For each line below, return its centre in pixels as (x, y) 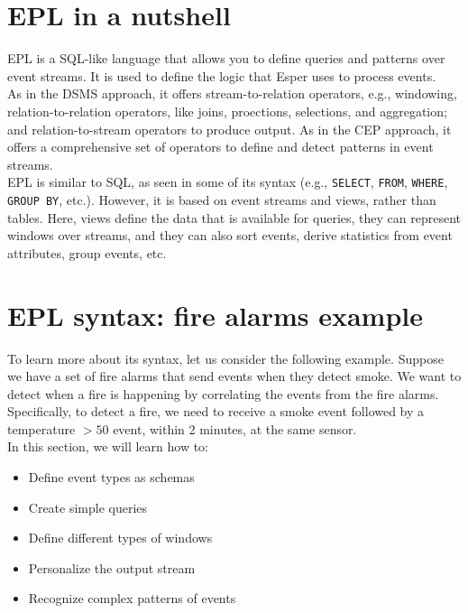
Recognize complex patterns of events (132, 598)
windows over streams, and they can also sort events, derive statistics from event (230, 235)
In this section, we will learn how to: (108, 446)
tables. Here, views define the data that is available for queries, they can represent (234, 217)
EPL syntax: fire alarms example (216, 315)
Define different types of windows (120, 538)
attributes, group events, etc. (87, 252)
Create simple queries (88, 507)
